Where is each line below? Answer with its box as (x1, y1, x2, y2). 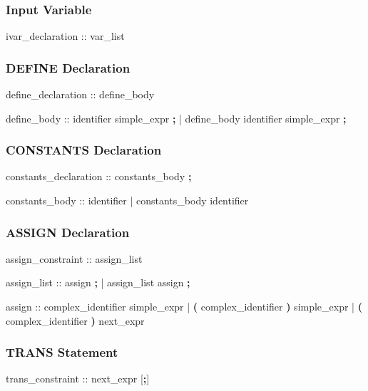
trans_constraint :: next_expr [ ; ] (6, 371, 150, 386)
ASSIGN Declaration (6, 223, 130, 241)
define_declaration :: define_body (6, 87, 155, 102)
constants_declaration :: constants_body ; (6, 169, 192, 184)
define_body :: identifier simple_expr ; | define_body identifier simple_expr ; (6, 110, 347, 125)
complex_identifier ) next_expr (6, 313, 145, 328)
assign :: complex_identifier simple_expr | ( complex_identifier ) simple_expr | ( (6, 299, 362, 314)
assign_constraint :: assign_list (6, 251, 143, 266)
